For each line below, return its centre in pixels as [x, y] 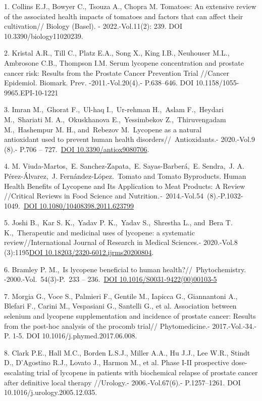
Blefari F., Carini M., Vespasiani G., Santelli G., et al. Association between [120, 306]
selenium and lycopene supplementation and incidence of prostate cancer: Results [130, 316]
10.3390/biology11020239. [44, 36]
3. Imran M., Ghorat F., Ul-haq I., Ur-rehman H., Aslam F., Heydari [114, 109]
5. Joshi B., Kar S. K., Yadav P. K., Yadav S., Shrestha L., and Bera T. [118, 222]
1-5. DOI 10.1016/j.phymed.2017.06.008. [75, 336]
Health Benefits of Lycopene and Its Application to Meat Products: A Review [125, 186]
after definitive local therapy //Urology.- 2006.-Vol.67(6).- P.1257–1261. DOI [122, 382]
